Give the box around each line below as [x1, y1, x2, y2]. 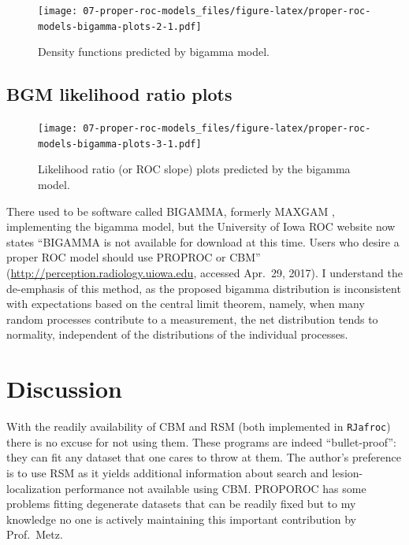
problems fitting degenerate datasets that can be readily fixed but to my [6, 495, 356, 512]
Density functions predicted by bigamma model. [38, 43, 270, 60]
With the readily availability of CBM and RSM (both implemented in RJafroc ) [6, 418, 391, 435]
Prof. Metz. [6, 526, 63, 543]
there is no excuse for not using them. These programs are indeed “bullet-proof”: [6, 433, 396, 450]
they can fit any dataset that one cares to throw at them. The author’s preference [6, 449, 401, 465]
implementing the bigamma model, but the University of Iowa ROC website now [6, 218, 396, 235]
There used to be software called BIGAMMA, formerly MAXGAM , [6, 202, 335, 219]
